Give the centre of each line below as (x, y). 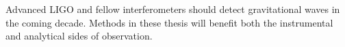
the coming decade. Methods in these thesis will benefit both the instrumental (169, 22)
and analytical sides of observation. (79, 36)
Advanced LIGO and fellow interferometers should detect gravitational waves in (173, 9)
